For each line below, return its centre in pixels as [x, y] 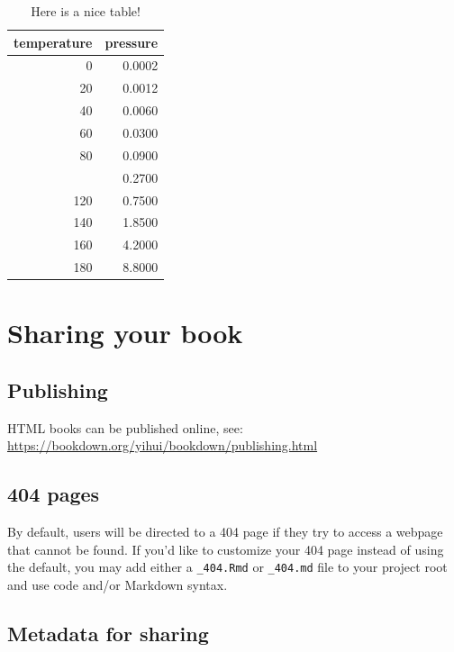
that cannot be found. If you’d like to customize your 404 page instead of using [226, 549]
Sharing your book [125, 333]
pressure [132, 42]
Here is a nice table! [86, 11]
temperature [53, 42]
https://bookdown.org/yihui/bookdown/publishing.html [163, 445]
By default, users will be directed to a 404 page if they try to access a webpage [225, 532]
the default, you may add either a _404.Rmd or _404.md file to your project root [227, 567]
